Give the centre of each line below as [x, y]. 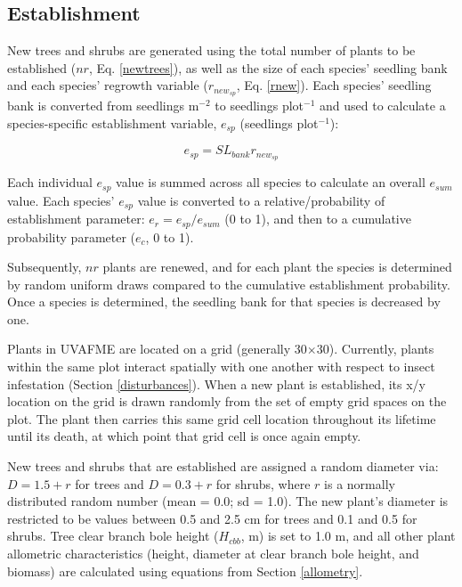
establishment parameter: [76, 219]
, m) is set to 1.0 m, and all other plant [348, 536]
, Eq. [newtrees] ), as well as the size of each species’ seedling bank [268, 67]
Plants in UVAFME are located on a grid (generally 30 [157, 349]
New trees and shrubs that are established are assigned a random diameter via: [223, 466]
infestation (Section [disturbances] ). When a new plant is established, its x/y [217, 383]
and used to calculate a [383, 106]
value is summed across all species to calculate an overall [271, 182]
